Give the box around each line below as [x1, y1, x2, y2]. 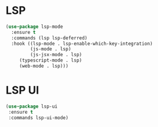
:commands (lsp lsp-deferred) [11, 34, 88, 41]
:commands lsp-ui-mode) [8, 114, 69, 121]
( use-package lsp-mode [5, 24, 63, 30]
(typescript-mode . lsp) [19, 57, 83, 63]
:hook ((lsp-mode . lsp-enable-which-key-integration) [11, 41, 153, 47]
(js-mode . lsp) [30, 46, 71, 52]
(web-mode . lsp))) [19, 63, 69, 70]
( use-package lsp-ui [5, 103, 58, 109]
